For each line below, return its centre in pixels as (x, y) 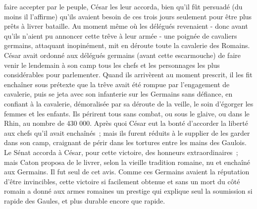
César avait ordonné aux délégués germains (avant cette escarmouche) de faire (122, 55)
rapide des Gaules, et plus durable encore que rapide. (85, 200)
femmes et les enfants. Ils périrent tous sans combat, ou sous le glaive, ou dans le (127, 113)
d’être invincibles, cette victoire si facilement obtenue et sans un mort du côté (122, 181)
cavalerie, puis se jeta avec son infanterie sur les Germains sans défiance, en (118, 94)
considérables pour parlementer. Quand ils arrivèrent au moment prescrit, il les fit (128, 75)
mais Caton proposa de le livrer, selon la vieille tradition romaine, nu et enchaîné (127, 162)
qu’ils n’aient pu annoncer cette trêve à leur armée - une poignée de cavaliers (121, 35)
